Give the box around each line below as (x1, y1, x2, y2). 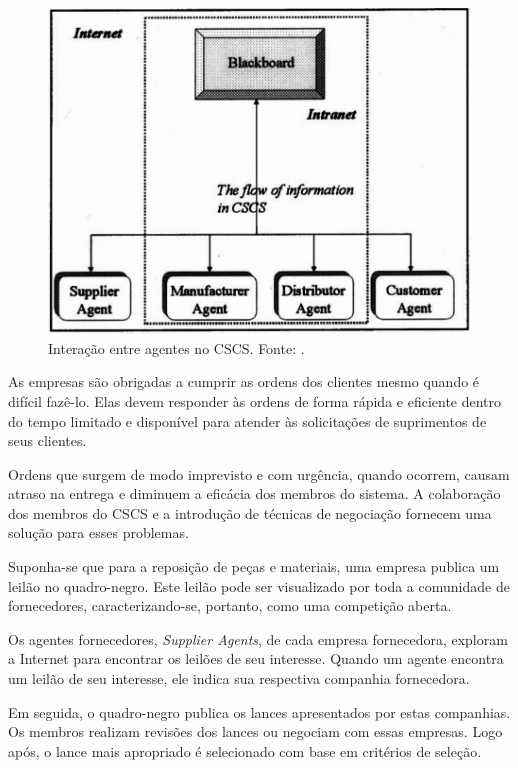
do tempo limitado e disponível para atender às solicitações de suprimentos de (8, 410, 487, 431)
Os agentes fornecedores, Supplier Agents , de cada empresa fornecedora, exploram (8, 628, 508, 649)
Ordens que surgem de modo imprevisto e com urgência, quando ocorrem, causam (8, 463, 510, 484)
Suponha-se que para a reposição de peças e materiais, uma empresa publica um (8, 556, 500, 577)
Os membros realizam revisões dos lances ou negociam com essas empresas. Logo (8, 721, 503, 742)
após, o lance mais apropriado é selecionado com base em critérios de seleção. (8, 740, 482, 761)
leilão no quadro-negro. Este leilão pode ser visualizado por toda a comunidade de (8, 575, 510, 596)
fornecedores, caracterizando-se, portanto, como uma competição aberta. (8, 595, 452, 616)
